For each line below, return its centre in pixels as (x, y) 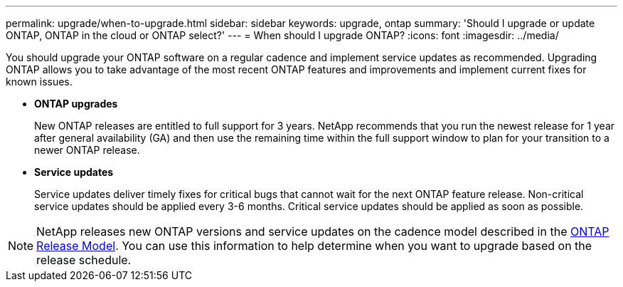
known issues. (39, 82)
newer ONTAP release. (87, 150)
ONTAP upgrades (76, 104)
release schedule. (84, 260)
